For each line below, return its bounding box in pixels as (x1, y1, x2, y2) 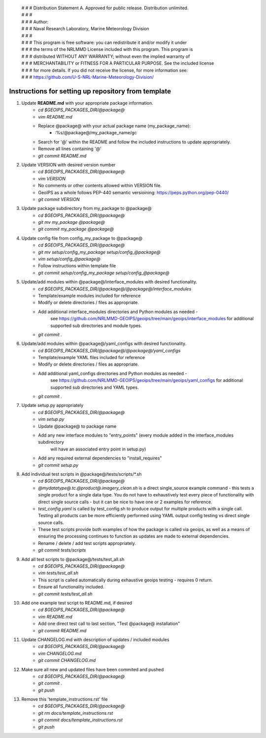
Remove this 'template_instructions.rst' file (21, 697, 108, 702)
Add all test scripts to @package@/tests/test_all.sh (21, 556, 125, 562)
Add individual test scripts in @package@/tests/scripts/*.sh (21, 471, 142, 477)
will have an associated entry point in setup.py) (50, 446, 146, 452)
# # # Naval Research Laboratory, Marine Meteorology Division (21, 26, 150, 32)
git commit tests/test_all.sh (38, 591, 93, 597)
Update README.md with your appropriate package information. (21, 100, 154, 106)
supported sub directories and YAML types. (50, 384, 139, 390)
